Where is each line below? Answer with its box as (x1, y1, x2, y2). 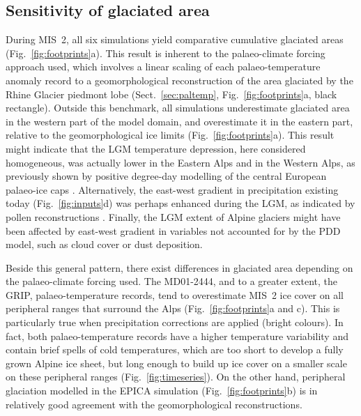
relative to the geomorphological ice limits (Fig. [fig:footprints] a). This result (6, 128, 335, 142)
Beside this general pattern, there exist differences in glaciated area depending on (6, 260, 353, 275)
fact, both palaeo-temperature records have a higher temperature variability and (6, 328, 348, 343)
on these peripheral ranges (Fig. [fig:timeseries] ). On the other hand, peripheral (6, 369, 346, 384)
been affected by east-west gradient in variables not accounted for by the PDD (6, 223, 341, 238)
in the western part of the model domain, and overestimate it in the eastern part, (6, 114, 353, 128)
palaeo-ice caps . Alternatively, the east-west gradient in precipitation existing (6, 182, 339, 197)
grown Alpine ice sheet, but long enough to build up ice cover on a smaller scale (6, 355, 347, 370)
